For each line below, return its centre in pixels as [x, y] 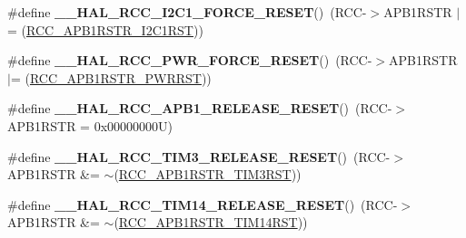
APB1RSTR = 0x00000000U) [90, 125]
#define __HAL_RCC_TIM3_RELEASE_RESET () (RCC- [199, 156]
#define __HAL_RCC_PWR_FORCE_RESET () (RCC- [190, 60]
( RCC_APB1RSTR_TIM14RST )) [211, 222]
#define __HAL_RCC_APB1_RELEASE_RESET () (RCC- [200, 108]
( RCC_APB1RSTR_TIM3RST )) [208, 174]
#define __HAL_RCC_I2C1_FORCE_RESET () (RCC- [187, 12]
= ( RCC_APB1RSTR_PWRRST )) [111, 77]
